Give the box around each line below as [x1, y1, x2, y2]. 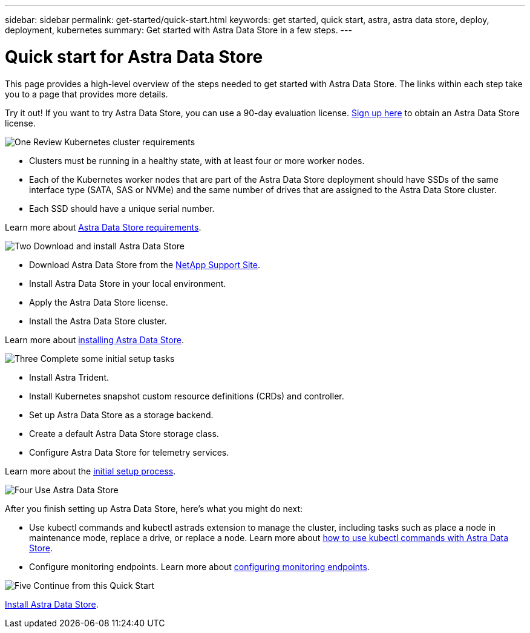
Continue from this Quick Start [33, 580, 154, 591]
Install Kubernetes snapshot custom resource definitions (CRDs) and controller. [29, 390, 344, 401]
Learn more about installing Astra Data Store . [5, 334, 184, 345]
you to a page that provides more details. [5, 88, 168, 99]
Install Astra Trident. [29, 372, 110, 382]
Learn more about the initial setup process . [5, 465, 176, 476]
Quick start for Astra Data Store [5, 46, 263, 67]
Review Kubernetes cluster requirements [33, 136, 195, 147]
